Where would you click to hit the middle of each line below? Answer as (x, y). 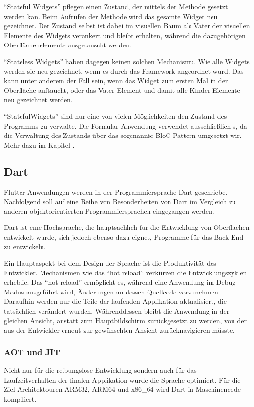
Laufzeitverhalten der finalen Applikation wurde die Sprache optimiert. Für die (122, 379)
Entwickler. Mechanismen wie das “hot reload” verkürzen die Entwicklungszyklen (126, 272)
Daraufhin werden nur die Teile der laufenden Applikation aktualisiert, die (115, 301)
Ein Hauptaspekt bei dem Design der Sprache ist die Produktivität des (110, 263)
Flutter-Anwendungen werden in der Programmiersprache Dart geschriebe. (116, 192)
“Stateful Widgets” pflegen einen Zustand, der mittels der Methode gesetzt (116, 6)
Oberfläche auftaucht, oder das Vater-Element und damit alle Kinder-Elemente (122, 90)
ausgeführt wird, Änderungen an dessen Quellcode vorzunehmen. (123, 291)
